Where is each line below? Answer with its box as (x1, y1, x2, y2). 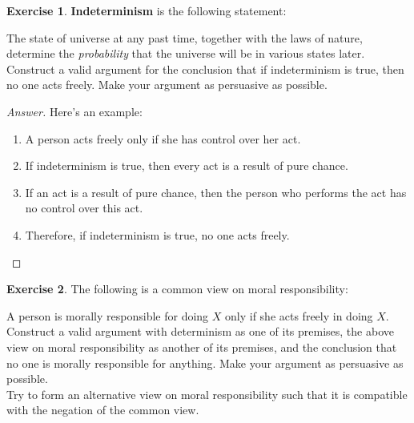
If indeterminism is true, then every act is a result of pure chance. (25, 157, 348, 174)
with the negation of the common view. (6, 401, 199, 418)
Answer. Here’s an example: (6, 103, 143, 119)
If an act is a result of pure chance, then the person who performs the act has (25, 183, 407, 200)
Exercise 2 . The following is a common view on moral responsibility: (6, 280, 348, 297)
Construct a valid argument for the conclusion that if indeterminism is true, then (6, 60, 404, 77)
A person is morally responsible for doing (6, 307, 209, 324)
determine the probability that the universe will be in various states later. (6, 45, 365, 62)
